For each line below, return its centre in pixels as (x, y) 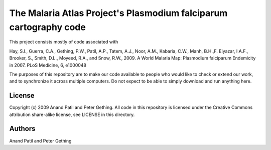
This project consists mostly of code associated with (64, 42)
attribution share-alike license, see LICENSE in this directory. (72, 114)
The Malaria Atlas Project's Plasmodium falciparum (118, 13)
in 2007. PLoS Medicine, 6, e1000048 (48, 65)
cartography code (48, 27)
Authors (22, 129)
